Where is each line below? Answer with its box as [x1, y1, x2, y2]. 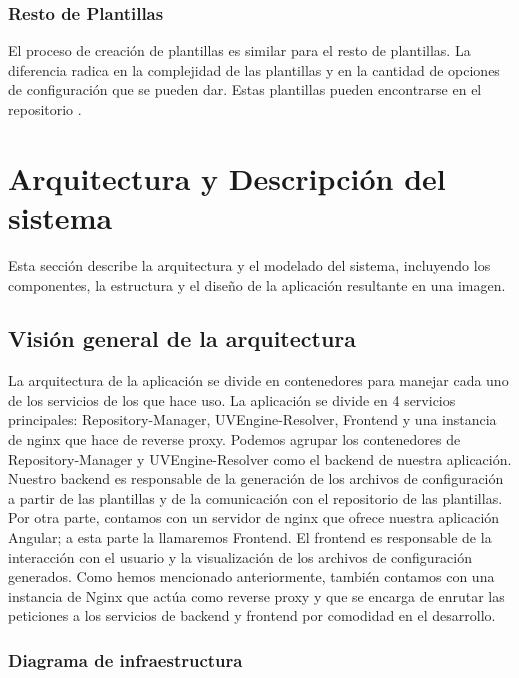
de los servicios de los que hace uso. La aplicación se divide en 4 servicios [8, 389, 456, 410]
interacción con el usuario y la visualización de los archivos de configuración [8, 546, 473, 567]
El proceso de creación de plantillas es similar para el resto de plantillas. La [8, 40, 471, 61]
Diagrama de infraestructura [8, 647, 243, 672]
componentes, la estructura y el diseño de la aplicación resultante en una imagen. [8, 274, 506, 295]
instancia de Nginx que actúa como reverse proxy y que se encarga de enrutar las [8, 585, 505, 606]
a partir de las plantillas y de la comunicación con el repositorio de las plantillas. [8, 487, 503, 508]
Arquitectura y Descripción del [8, 157, 446, 198]
